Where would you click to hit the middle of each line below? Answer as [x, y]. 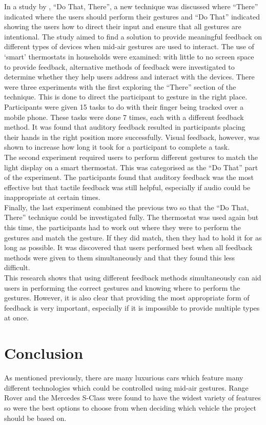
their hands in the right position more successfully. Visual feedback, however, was [132, 137]
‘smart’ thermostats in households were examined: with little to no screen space [129, 56]
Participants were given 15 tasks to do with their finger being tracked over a [124, 106]
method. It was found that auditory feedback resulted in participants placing [125, 127]
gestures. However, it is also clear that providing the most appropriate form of [127, 298]
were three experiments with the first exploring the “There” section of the [120, 86]
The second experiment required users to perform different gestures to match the [131, 157]
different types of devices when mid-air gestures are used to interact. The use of [129, 46]
